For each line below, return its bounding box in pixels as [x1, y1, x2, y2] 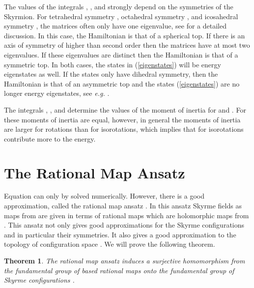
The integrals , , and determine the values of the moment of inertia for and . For [4, 104, 246, 115]
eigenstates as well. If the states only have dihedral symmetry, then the [4, 69, 218, 79]
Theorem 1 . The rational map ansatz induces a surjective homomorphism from [4, 256, 245, 265]
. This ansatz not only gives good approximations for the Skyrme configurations [4, 220, 245, 230]
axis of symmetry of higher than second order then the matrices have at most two [4, 40, 250, 50]
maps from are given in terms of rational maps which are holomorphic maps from [4, 210, 249, 220]
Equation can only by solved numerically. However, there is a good [4, 191, 205, 201]
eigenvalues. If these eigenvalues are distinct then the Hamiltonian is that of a [4, 49, 238, 59]
